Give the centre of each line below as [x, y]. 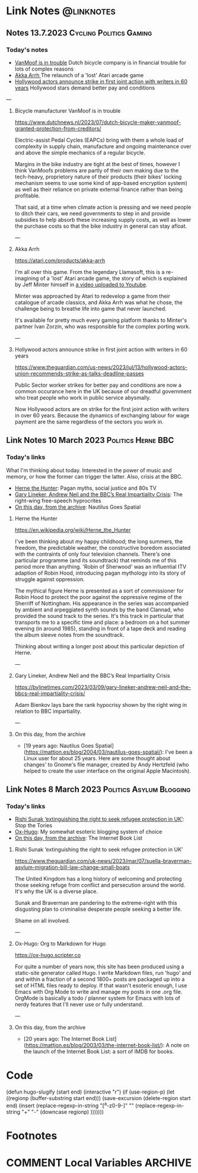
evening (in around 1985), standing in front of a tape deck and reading [100, 628]
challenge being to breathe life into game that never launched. [91, 308]
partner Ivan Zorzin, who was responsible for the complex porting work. [103, 326]
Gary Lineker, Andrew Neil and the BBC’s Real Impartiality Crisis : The [98, 494]
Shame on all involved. [42, 921]
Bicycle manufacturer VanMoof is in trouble [68, 110]
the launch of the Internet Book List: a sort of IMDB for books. [99, 1051]
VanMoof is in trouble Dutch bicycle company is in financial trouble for [100, 62]
